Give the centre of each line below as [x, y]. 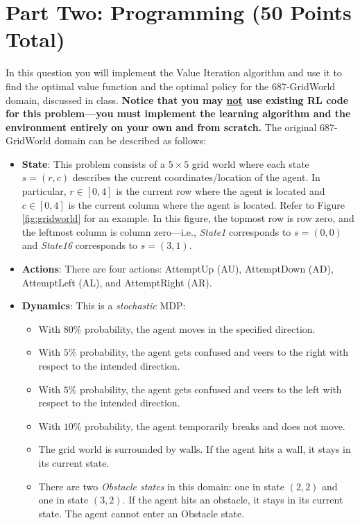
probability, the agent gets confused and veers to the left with [211, 389]
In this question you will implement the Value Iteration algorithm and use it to [174, 72]
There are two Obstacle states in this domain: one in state [162, 486]
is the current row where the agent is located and [221, 191]
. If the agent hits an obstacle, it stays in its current [233, 500]
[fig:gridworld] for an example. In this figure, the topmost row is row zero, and [188, 218]
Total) [35, 39]
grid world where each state [250, 163]
